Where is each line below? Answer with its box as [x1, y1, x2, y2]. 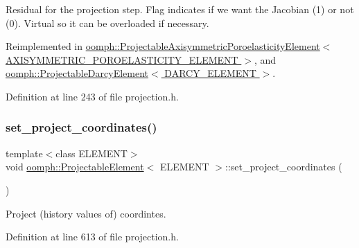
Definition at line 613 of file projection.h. [6, 229, 179, 244]
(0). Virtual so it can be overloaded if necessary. [6, 15, 209, 30]
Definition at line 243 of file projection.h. [6, 89, 179, 103]
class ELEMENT [55, 145, 128, 160]
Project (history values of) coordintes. [6, 206, 166, 220]
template [6, 145, 43, 160]
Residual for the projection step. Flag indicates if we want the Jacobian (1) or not [6, 2, 354, 16]
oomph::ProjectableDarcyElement [6, 66, 149, 80]
